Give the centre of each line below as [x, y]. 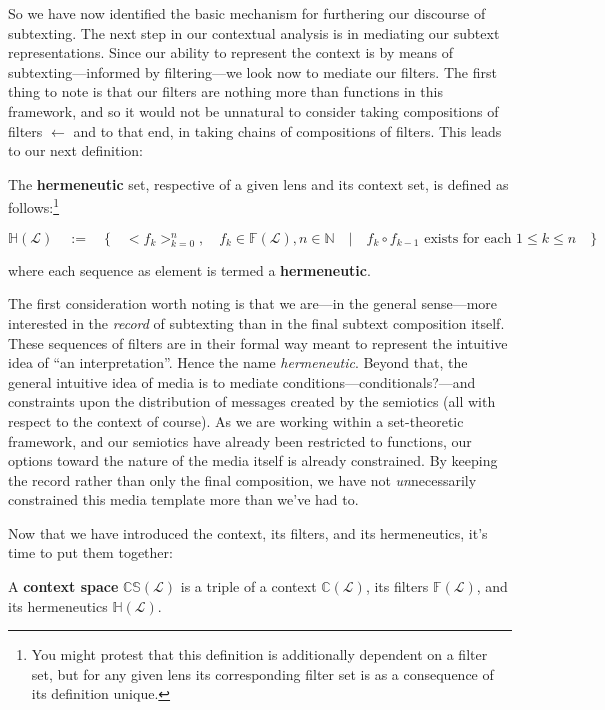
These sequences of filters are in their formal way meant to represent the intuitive [258, 342]
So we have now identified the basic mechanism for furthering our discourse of [247, 13]
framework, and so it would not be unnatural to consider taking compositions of [253, 110]
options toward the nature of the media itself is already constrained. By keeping [253, 460]
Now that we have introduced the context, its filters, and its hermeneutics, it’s [248, 532]
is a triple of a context [248, 586]
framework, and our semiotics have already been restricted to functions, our [240, 440]
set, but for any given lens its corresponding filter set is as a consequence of [262, 673]
